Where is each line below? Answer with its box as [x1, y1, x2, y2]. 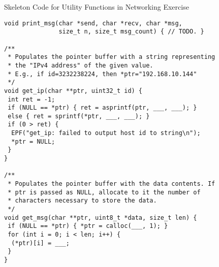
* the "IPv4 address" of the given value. [8, 61, 153, 69]
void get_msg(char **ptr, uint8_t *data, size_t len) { [4, 214, 197, 221]
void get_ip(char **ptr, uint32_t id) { [4, 87, 143, 94]
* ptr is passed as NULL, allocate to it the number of [8, 188, 201, 196]
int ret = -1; [8, 95, 55, 103]
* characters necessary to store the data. [8, 197, 157, 205]
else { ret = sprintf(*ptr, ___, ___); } [8, 112, 150, 120]
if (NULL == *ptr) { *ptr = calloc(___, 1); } [8, 222, 168, 230]
